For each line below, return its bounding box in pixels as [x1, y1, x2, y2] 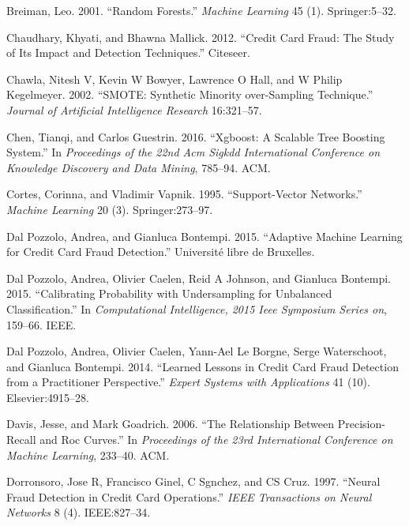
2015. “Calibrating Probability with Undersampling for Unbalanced [6, 285, 332, 302]
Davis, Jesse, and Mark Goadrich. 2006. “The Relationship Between [6, 415, 335, 432]
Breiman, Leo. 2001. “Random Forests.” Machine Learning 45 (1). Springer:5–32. [6, 2, 397, 18]
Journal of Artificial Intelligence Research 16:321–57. [6, 101, 262, 118]
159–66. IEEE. [6, 316, 77, 333]
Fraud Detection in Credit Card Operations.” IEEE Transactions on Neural [6, 488, 372, 505]
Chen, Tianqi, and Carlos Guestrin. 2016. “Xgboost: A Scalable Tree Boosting [6, 128, 385, 145]
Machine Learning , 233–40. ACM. [6, 446, 170, 463]
